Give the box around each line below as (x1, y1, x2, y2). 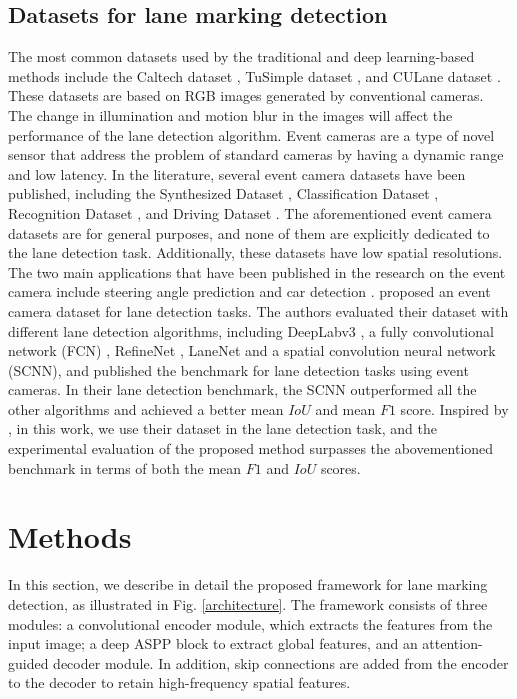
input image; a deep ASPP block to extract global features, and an (8, 633, 418, 654)
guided (8, 652, 49, 673)
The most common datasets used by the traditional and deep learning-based (8, 46, 475, 67)
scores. (320, 457, 361, 478)
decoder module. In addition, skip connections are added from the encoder (53, 652, 509, 673)
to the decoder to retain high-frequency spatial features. (8, 672, 351, 693)
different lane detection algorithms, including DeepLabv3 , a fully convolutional (8, 320, 494, 341)
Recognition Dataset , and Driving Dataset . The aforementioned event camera (8, 202, 492, 223)
